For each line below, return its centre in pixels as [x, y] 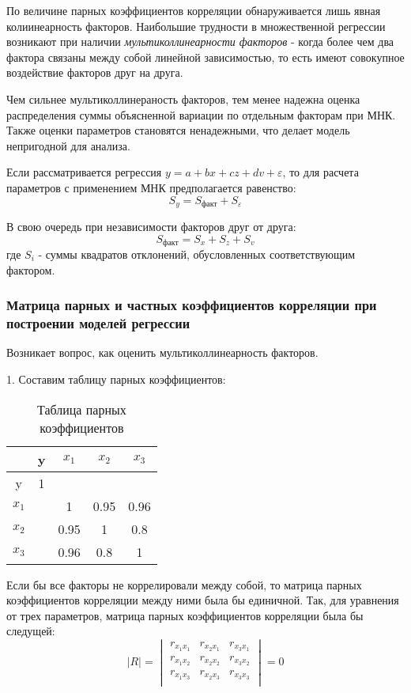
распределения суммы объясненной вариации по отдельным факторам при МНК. [201, 114]
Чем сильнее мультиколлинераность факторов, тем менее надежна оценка [183, 98]
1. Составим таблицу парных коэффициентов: [116, 379]
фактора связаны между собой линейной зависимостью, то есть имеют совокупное [205, 57]
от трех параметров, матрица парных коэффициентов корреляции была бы [185, 615]
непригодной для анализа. [68, 145]
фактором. [31, 269]
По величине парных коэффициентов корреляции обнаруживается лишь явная [194, 10]
